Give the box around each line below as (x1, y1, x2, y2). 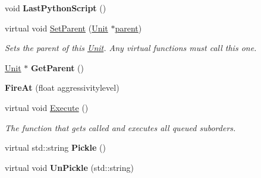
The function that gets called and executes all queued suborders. (5, 121, 236, 133)
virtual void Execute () (5, 101, 89, 113)
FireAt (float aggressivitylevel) (5, 81, 120, 94)
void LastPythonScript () (5, 2, 106, 14)
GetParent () (30, 61, 84, 74)
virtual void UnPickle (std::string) (5, 161, 134, 173)
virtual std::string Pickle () (5, 141, 106, 154)
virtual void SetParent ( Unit (5, 21, 108, 34)
